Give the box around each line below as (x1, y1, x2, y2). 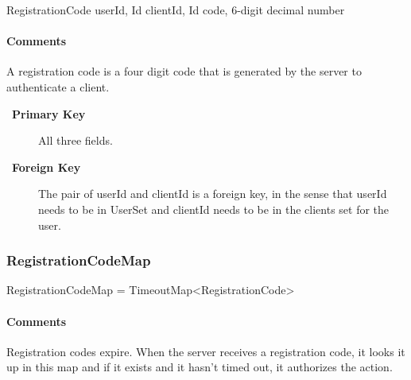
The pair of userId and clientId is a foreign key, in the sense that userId (38, 185, 387, 202)
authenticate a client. (6, 78, 110, 95)
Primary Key (12, 105, 86, 122)
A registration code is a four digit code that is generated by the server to (6, 63, 362, 79)
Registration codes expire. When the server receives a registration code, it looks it (6, 343, 405, 359)
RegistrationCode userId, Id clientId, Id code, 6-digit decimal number (6, 2, 345, 17)
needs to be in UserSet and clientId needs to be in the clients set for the (38, 200, 390, 217)
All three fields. (38, 132, 113, 149)
